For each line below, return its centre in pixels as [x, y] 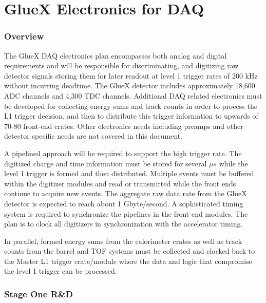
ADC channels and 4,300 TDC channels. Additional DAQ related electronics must [133, 95]
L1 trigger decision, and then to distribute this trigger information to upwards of [131, 116]
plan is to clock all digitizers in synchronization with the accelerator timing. [123, 224]
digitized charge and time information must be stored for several [106, 163]
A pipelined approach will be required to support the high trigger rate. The [123, 153]
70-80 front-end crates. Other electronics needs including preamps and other [124, 126]
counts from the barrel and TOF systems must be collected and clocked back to [130, 251]
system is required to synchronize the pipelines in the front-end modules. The [126, 213]
